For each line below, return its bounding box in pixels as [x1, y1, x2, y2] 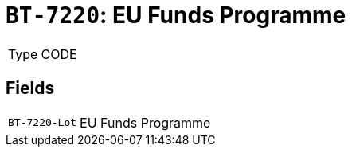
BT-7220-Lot [8, 116, 77, 129]
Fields [6, 78, 55, 99]
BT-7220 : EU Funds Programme [6, 2, 346, 29]
